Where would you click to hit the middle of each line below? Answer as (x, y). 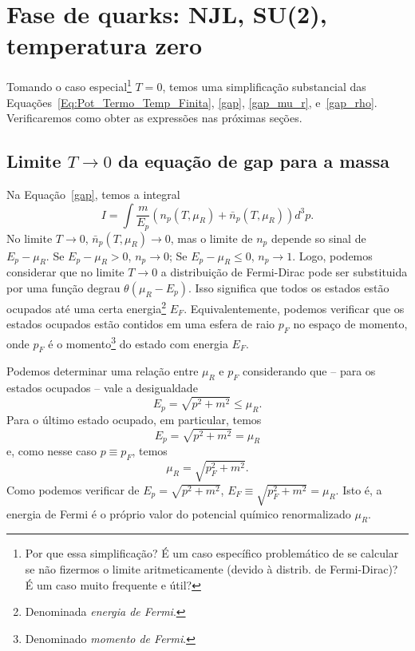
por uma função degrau (63, 287)
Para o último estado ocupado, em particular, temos (134, 419)
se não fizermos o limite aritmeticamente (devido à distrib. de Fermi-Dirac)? (211, 568)
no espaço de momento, (350, 324)
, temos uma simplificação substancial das (264, 86)
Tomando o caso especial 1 (69, 85)
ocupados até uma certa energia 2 (87, 307)
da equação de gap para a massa (253, 161)
